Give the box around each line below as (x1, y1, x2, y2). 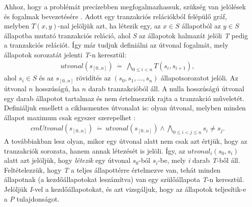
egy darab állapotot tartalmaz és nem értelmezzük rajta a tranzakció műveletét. (4, 93, 245, 103)
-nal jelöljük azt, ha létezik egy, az (57, 21, 161, 31)
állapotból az (182, 21, 221, 31)
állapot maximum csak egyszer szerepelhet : (4, 112, 136, 122)
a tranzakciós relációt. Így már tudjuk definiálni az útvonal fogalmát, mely (4, 40, 228, 50)
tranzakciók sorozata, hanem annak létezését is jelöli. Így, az (4, 145, 185, 155)
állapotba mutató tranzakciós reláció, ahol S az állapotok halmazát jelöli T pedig (4, 30, 248, 40)
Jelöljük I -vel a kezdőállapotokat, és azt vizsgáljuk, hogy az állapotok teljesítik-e (4, 184, 246, 194)
